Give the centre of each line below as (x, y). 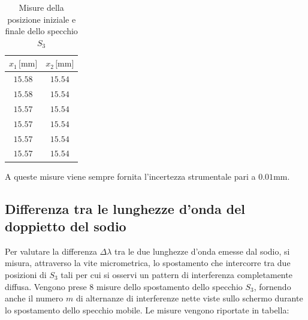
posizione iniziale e (42, 19)
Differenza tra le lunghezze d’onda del (125, 208)
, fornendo (272, 286)
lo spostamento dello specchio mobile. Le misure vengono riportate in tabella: (147, 310)
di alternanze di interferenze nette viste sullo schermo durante (189, 298)
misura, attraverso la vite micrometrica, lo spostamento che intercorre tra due (148, 263)
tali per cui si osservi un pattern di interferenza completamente (176, 274)
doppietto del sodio (66, 226)
